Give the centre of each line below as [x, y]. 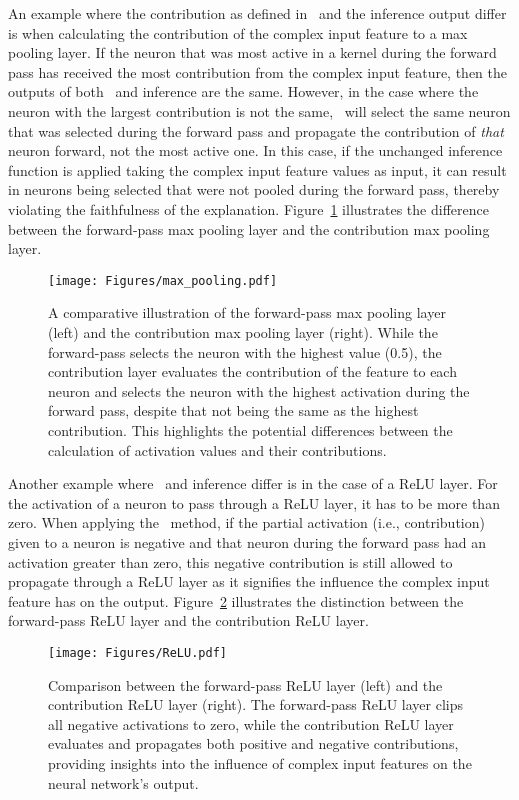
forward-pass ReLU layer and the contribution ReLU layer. [188, 620]
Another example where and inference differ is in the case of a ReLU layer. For [253, 483]
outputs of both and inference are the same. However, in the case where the [243, 91]
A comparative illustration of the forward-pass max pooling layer [247, 312]
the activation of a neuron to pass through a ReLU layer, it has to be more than [254, 502]
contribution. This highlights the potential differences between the [250, 429]
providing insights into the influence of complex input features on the [260, 762]
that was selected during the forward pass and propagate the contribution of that [256, 130]
